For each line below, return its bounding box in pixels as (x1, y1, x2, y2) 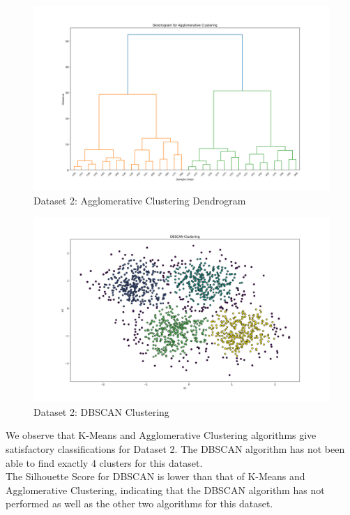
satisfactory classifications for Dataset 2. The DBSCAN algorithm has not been (6, 441, 345, 456)
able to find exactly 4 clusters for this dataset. (6, 455, 203, 470)
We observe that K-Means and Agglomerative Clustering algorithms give (6, 428, 317, 442)
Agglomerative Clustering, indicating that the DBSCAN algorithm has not (6, 482, 325, 497)
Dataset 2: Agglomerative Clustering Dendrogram (33, 193, 246, 207)
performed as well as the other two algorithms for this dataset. (6, 496, 273, 511)
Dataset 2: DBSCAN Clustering (33, 404, 169, 419)
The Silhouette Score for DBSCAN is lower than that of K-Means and (6, 469, 305, 484)
